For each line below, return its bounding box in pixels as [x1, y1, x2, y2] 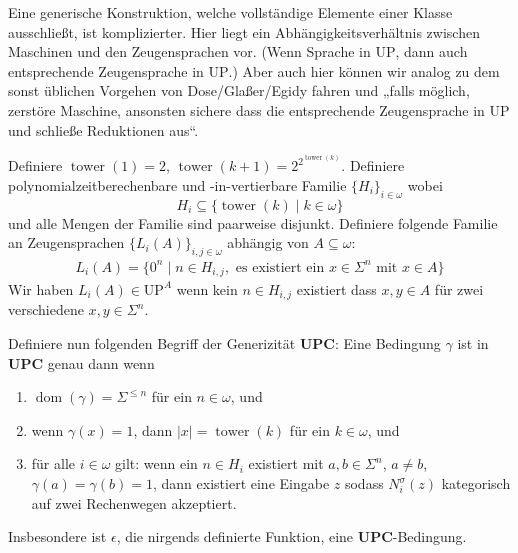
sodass [344, 473, 384, 493]
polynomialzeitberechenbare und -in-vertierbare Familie [8, 174, 347, 195]
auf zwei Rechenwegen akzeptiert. [31, 492, 237, 513]
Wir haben [8, 278, 74, 299]
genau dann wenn [47, 352, 155, 373]
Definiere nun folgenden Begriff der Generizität [8, 333, 296, 354]
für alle [31, 453, 76, 474]
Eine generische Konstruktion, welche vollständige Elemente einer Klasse [8, 2, 453, 22]
